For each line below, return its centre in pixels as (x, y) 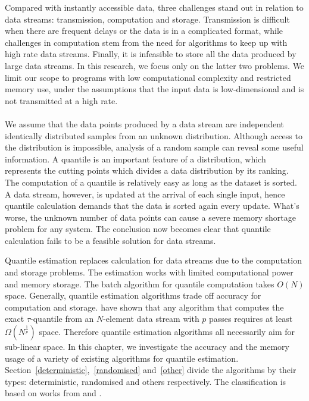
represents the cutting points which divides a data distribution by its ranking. (147, 170)
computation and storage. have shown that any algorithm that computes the (144, 307)
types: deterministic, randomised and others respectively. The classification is (146, 381)
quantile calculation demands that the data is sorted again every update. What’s (152, 206)
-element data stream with (151, 319)
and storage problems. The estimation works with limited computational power (149, 272)
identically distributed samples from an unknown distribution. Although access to (154, 135)
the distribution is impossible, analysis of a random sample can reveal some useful (154, 147)
